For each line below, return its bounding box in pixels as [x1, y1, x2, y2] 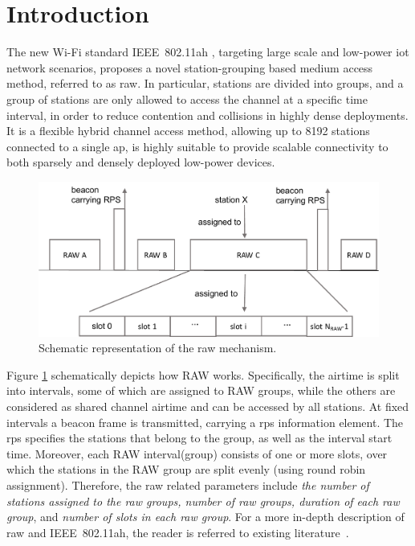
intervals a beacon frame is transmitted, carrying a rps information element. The [6, 413, 404, 430]
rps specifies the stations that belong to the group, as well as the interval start [6, 429, 393, 446]
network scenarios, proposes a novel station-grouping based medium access [6, 59, 373, 76]
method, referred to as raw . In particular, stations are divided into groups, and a [6, 75, 404, 92]
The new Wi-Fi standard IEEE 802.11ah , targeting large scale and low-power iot [6, 43, 409, 60]
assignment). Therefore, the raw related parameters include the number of [6, 476, 369, 493]
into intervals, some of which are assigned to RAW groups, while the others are [6, 382, 396, 399]
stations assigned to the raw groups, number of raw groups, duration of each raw [6, 492, 400, 509]
